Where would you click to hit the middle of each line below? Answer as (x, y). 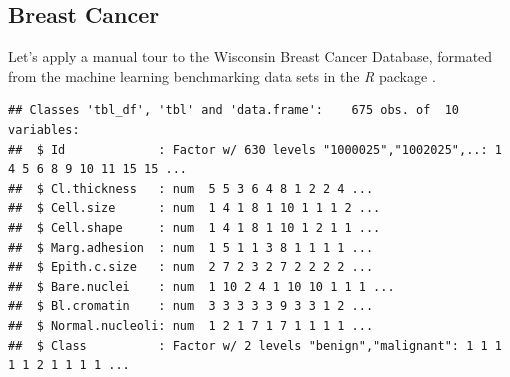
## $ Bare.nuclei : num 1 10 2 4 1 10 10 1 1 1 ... (201, 286)
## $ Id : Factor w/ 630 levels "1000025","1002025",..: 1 (255, 149)
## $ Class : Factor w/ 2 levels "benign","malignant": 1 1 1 (255, 345)
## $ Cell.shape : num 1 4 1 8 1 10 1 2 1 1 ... (194, 227)
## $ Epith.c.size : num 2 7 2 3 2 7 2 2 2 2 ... (191, 267)
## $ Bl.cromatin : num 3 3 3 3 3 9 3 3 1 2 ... (191, 306)
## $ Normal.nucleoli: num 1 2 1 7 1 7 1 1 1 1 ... (191, 325)
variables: (44, 129)
